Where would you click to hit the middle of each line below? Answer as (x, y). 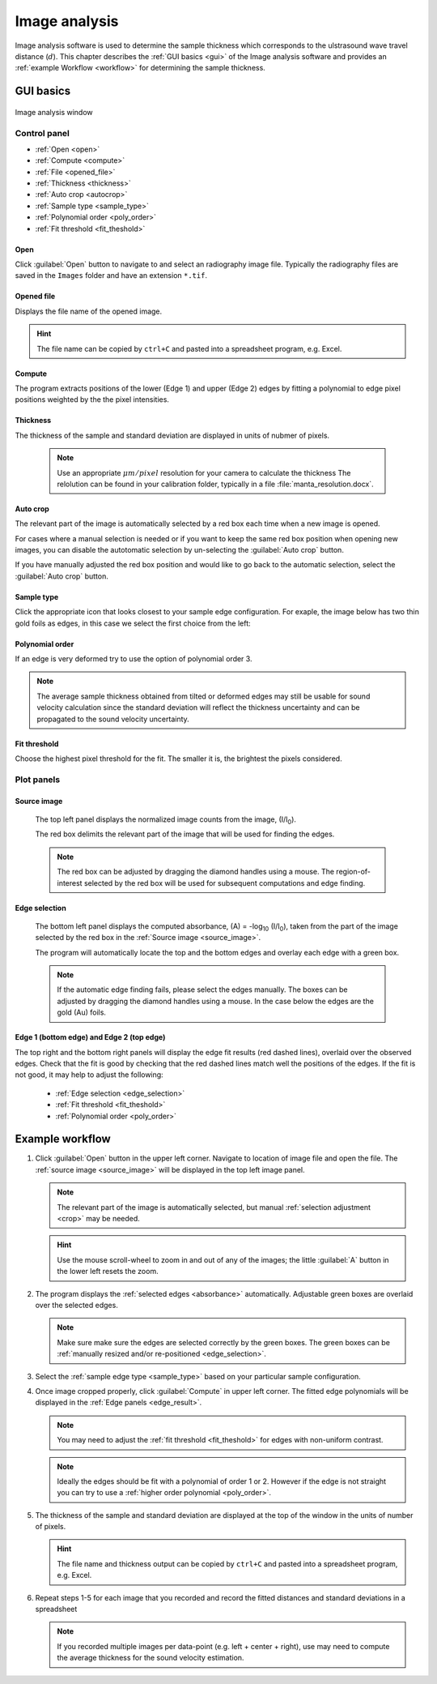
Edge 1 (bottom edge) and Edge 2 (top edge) (90, 1037)
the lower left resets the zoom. (108, 1272)
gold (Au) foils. (82, 1012)
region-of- (354, 872)
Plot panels (38, 780)
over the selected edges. (77, 1305)
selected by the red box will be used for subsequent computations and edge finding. (225, 883)
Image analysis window (54, 112)
